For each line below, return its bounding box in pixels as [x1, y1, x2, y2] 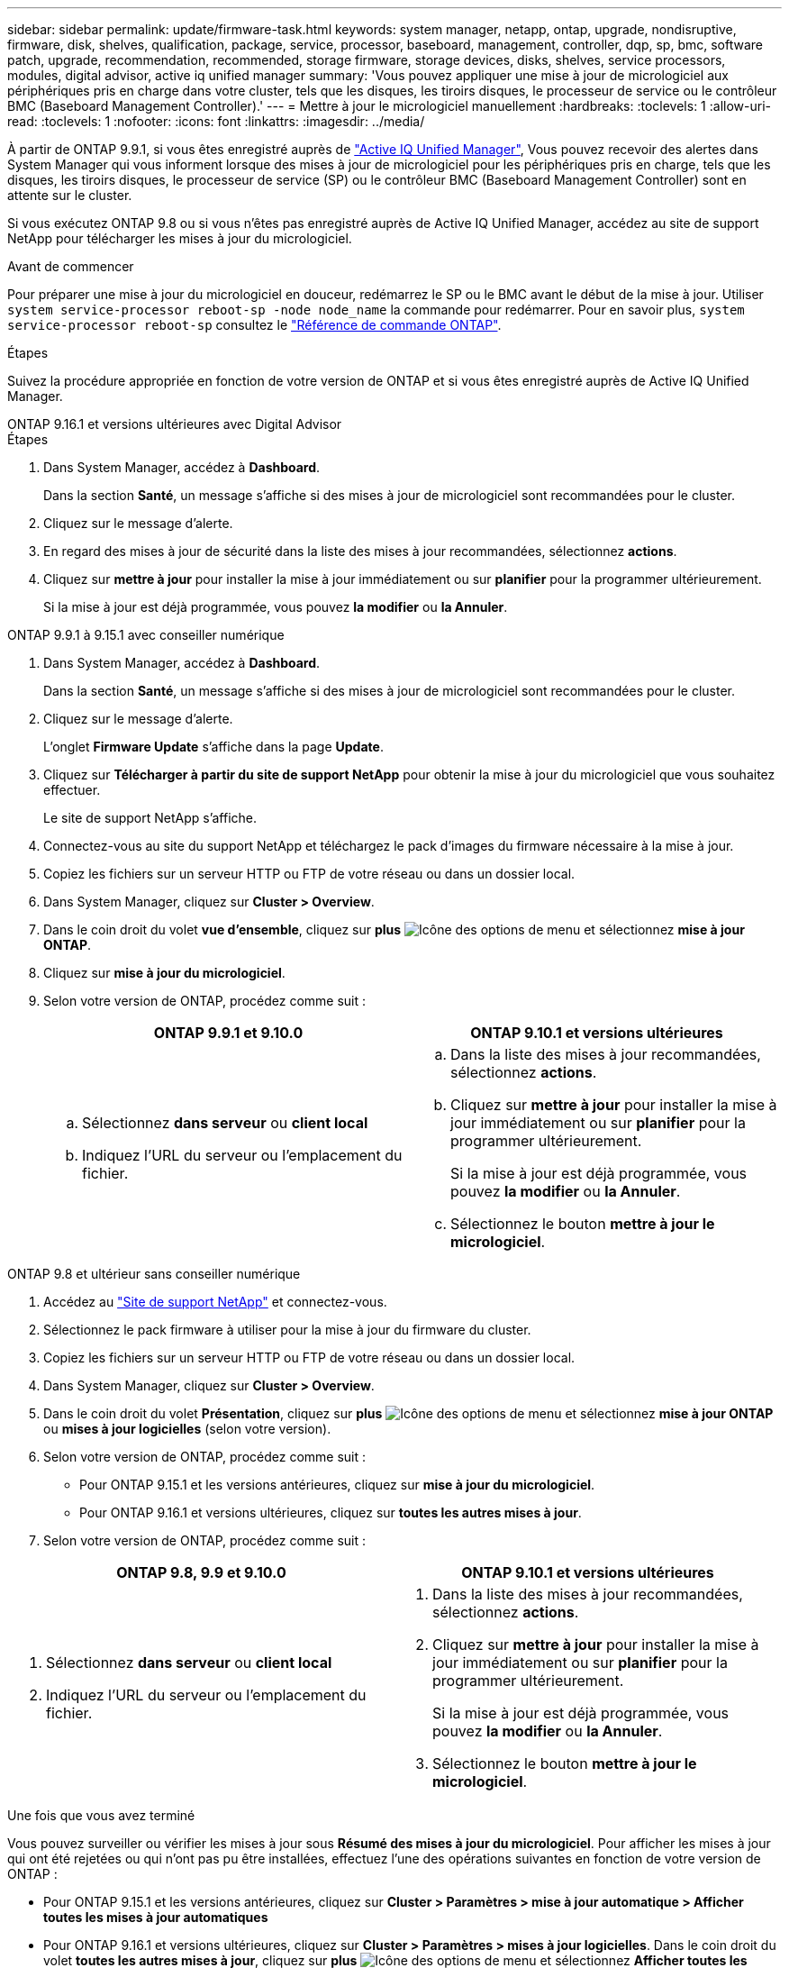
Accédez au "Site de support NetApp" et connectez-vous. [43, 1294, 387, 1309]
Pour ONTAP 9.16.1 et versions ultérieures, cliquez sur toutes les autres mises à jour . [79, 1505, 582, 1520]
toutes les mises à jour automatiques [43, 1909, 268, 1925]
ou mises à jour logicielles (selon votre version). [43, 1421, 331, 1436]
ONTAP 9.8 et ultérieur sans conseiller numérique [7, 1266, 301, 1281]
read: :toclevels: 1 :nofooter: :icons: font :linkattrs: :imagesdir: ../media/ [7, 114, 425, 129]
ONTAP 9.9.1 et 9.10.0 [153, 1024, 304, 1042]
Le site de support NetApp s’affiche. [43, 810, 258, 825]
